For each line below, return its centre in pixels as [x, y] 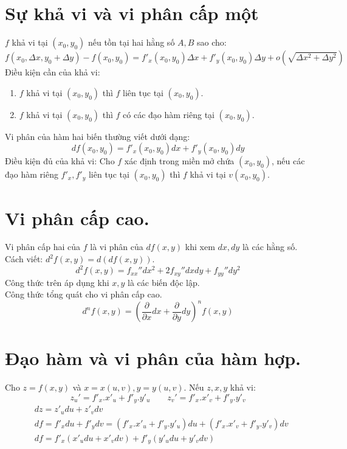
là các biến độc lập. [164, 282]
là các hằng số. [270, 247]
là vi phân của [117, 247]
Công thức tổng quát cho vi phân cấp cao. [84, 294]
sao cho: [212, 42]
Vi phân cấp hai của [43, 247]
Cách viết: [24, 259]
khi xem [200, 247]
